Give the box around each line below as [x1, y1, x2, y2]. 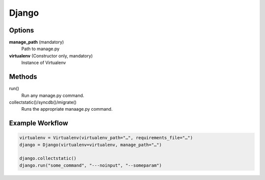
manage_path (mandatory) [9, 39, 64, 45]
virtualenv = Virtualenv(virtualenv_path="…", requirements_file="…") [19, 135, 193, 141]
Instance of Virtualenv [21, 60, 66, 66]
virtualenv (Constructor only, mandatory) [9, 53, 93, 59]
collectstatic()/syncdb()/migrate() [9, 99, 77, 105]
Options [9, 26, 34, 34]
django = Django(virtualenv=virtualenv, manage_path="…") [19, 142, 162, 148]
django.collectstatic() [19, 155, 77, 161]
